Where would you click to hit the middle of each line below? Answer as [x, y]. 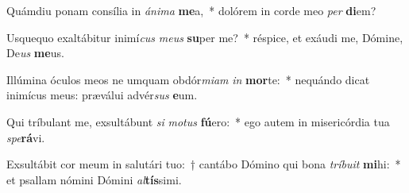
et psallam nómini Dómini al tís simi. [94, 179]
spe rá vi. [26, 137]
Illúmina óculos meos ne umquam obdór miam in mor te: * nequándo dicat [188, 79]
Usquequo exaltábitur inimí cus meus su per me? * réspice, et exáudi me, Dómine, [205, 37]
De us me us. [35, 53]
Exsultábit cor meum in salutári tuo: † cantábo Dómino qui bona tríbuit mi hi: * [204, 164]
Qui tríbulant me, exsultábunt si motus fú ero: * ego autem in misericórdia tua [198, 121]
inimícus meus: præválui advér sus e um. [102, 95]
